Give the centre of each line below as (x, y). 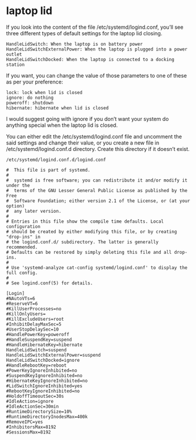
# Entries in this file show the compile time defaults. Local (85, 221)
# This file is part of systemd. (48, 170)
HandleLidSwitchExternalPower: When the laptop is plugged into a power (97, 49)
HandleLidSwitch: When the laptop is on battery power (75, 44)
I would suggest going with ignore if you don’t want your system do (87, 119)
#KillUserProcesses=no (34, 309)
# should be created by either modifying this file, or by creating (92, 231)
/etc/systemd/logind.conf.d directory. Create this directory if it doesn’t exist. (98, 149)
